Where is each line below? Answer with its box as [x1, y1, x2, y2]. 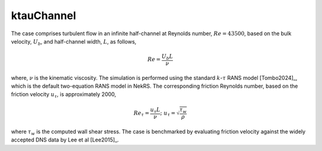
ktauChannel [11, 9, 76, 22]
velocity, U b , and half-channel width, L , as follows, [11, 38, 137, 47]
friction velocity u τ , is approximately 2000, [11, 91, 116, 100]
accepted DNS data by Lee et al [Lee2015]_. [11, 136, 119, 143]
